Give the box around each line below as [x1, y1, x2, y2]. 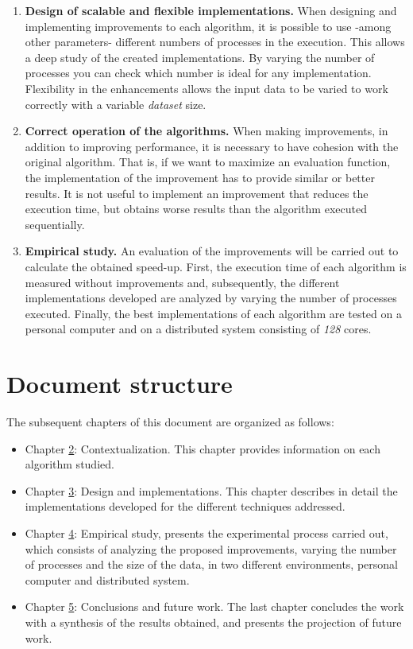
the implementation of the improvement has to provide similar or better [25, 169, 375, 185]
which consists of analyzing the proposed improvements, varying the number [25, 540, 397, 557]
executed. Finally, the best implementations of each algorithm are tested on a [25, 305, 402, 321]
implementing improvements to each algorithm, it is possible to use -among [25, 17, 392, 34]
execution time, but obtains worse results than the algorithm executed [25, 200, 367, 217]
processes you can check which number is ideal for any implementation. [25, 64, 372, 81]
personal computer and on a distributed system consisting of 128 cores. [25, 321, 372, 337]
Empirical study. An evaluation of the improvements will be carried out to [25, 243, 399, 259]
